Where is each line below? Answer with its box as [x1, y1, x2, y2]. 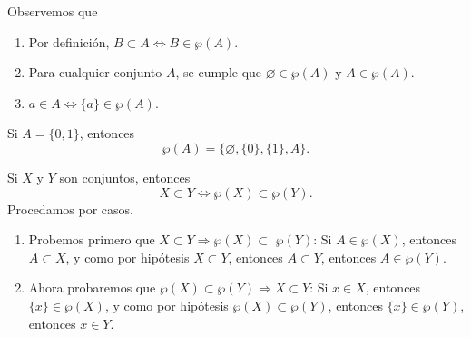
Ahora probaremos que [28, 278, 156, 297]
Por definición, [28, 32, 110, 51]
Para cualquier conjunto [28, 63, 162, 82]
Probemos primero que [28, 230, 155, 249]
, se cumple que [175, 63, 262, 82]
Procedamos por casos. [7, 199, 133, 218]
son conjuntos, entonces [59, 167, 191, 186]
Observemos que [7, 2, 98, 20]
